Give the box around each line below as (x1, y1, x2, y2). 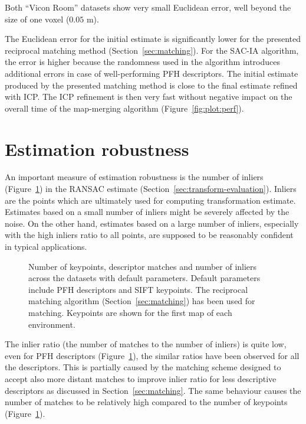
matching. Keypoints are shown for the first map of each (28, 306, 232, 318)
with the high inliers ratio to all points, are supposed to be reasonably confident (5, 229, 294, 241)
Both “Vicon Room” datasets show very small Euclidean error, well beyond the (5, 1, 291, 13)
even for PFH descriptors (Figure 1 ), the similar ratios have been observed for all (5, 349, 300, 361)
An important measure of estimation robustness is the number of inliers (5, 171, 264, 183)
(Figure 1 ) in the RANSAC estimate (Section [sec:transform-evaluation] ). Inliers (5, 182, 297, 195)
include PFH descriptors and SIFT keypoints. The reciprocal (28, 283, 248, 295)
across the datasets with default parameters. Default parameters (28, 272, 261, 284)
